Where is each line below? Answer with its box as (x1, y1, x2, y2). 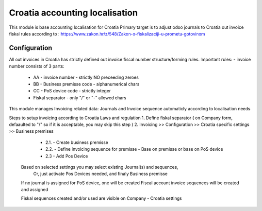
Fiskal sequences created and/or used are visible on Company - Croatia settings (21, 195, 182, 201)
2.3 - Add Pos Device (45, 153, 88, 159)
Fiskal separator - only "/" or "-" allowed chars (33, 95, 127, 101)
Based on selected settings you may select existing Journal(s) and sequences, (21, 164, 179, 170)
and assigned (21, 187, 49, 193)
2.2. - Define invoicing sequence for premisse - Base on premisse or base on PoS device (45, 146, 223, 152)
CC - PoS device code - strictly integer (33, 88, 111, 94)
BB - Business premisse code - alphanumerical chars (33, 81, 140, 87)
